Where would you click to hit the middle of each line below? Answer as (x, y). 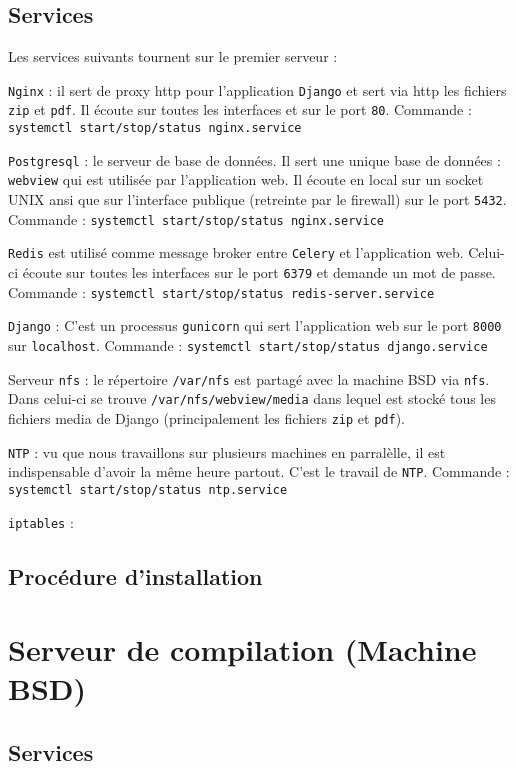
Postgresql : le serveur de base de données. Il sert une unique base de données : (254, 159)
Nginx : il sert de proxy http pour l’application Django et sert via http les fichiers (257, 89)
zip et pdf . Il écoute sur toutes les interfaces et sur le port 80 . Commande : (240, 109)
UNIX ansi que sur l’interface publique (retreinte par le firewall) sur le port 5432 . (257, 199)
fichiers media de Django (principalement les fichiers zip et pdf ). (207, 417)
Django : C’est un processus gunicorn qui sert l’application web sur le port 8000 (255, 325)
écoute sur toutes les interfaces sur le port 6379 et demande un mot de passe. (259, 272)
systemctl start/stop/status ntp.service (148, 489)
